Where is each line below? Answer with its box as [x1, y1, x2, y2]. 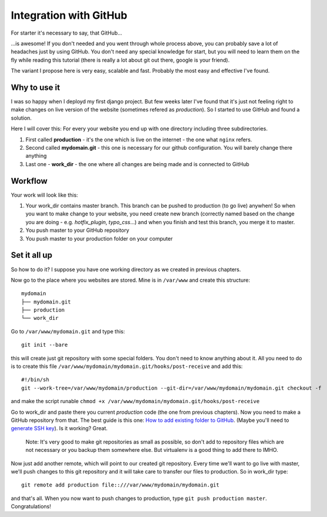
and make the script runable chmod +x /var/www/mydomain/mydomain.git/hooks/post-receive [11, 398, 260, 405]
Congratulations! [11, 503, 51, 510]
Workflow [11, 176, 48, 186]
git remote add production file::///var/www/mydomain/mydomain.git [21, 482, 220, 488]
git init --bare [21, 342, 68, 349]
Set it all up [11, 250, 53, 261]
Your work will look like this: [11, 191, 79, 198]
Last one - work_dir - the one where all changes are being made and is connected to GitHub [25, 160, 250, 167]
